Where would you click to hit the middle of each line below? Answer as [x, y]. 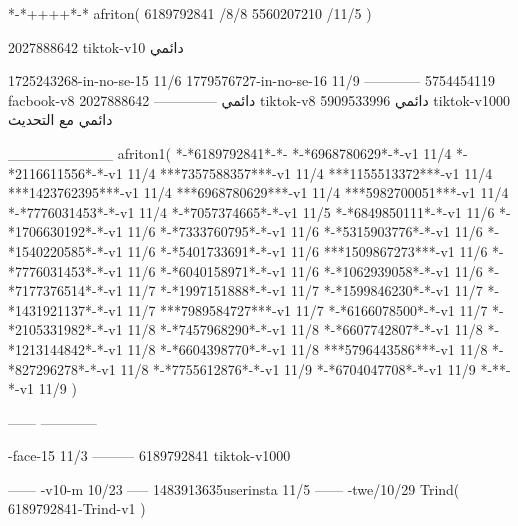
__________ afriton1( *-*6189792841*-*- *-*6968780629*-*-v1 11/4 [230, 152]
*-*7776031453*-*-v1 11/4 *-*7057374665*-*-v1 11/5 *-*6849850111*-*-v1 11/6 [251, 211]
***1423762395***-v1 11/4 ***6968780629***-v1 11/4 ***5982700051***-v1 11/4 [258, 192]
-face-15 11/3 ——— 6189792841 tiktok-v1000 [149, 455]
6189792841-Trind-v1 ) [77, 508]
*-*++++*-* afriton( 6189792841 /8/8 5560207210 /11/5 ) [190, 13]
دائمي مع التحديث [60, 119]
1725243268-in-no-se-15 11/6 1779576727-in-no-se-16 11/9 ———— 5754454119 [251, 80]
